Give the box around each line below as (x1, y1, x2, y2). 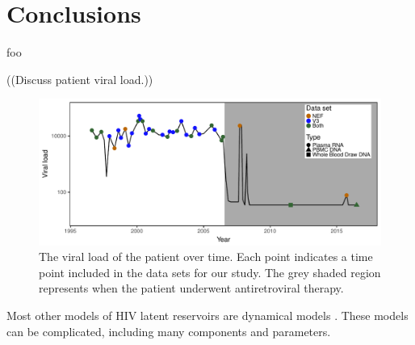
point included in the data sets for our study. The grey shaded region (39, 263, 381, 280)
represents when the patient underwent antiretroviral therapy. (39, 280, 344, 297)
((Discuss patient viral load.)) (6, 70, 153, 87)
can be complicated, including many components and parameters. (6, 322, 331, 339)
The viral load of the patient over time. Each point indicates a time (39, 248, 373, 265)
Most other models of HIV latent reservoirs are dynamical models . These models (6, 307, 409, 324)
